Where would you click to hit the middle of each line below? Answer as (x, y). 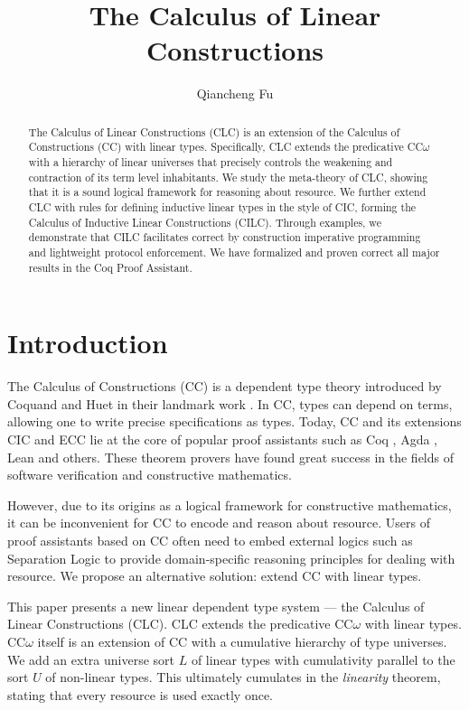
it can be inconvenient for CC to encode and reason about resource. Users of (219, 523)
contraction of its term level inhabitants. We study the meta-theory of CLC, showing (228, 177)
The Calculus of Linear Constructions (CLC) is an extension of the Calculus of (214, 131)
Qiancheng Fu (235, 93)
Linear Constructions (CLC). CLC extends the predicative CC (180, 624)
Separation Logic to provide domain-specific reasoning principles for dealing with (231, 558)
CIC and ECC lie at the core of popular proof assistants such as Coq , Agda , (223, 439)
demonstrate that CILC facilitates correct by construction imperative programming (225, 237)
